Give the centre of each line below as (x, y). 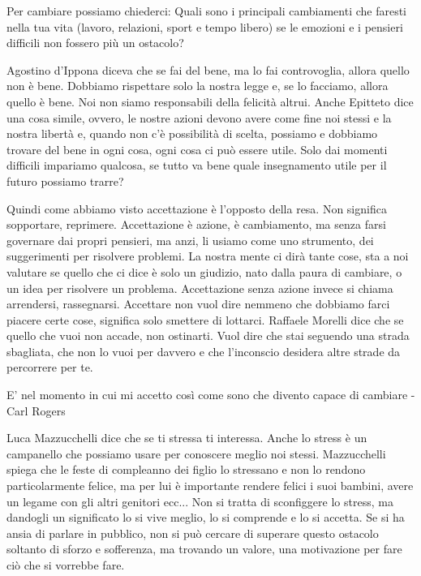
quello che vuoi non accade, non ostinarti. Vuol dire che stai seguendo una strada (208, 335)
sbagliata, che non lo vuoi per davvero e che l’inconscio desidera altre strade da (204, 351)
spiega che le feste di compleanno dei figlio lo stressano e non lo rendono (186, 469)
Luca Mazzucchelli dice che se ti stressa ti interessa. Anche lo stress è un (187, 438)
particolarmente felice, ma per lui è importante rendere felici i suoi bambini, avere (210, 486)
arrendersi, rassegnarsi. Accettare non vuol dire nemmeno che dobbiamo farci (198, 304)
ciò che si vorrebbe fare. (66, 565)
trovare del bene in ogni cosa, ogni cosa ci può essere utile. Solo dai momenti (197, 149)
